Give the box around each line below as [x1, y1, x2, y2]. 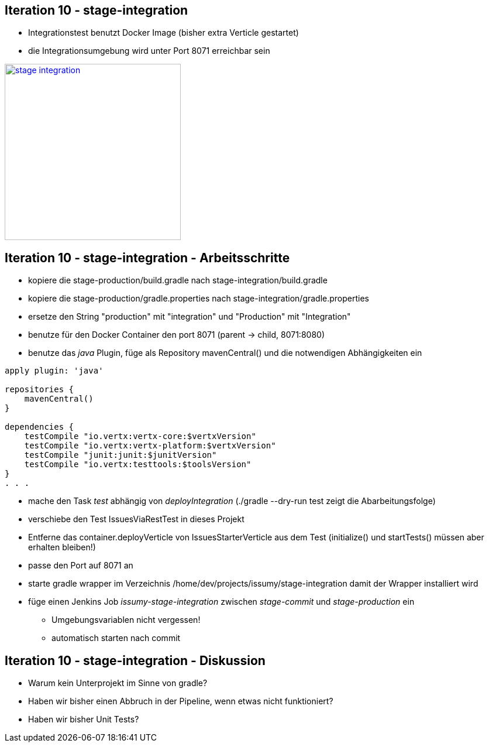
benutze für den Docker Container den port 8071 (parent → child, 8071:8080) [28, 330, 325, 340]
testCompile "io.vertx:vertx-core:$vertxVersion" [24, 431, 256, 441]
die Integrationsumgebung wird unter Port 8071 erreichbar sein [28, 46, 270, 56]
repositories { [5, 385, 74, 395]
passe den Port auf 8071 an [28, 560, 133, 571]
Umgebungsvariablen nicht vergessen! [51, 615, 201, 625]
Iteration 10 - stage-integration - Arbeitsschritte [5, 250, 290, 265]
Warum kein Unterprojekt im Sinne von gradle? [28, 678, 208, 688]
